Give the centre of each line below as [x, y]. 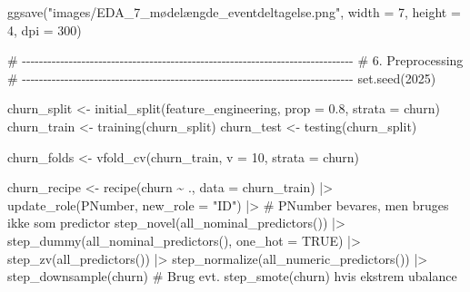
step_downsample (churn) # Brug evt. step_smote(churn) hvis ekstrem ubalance [232, 276]
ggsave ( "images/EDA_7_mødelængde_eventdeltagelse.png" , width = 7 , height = [234, 12]
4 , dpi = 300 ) [45, 29]
